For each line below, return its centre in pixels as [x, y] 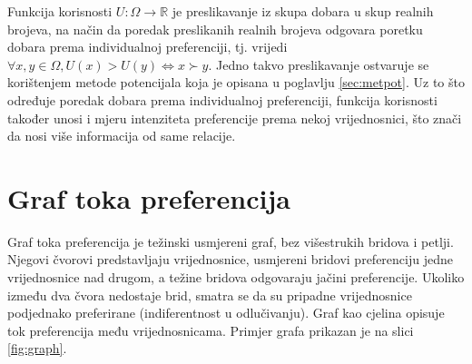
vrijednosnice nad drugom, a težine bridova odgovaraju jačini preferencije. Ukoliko [236, 277]
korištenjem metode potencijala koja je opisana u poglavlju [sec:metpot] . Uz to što [236, 82]
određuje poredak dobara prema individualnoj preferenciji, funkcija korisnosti [222, 99]
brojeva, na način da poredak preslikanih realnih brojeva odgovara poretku [215, 29]
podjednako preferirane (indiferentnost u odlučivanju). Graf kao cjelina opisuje [226, 313]
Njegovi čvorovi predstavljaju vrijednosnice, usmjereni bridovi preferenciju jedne [230, 259]
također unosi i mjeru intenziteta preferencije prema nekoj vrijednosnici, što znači [235, 118]
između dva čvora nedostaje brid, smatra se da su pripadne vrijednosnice [210, 295]
